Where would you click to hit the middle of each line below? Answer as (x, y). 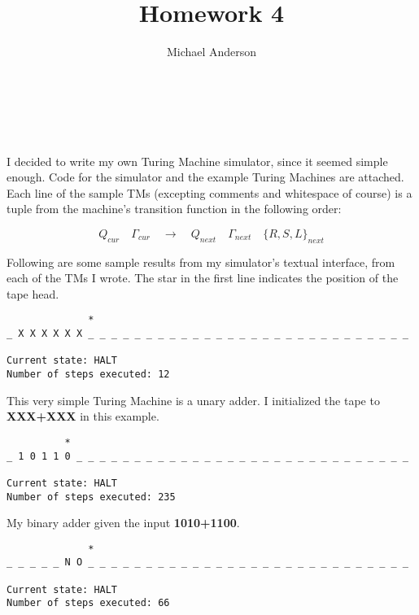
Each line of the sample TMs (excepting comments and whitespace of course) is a (209, 192)
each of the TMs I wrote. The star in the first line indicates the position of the (203, 278)
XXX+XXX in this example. (83, 416)
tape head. (33, 293)
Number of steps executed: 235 (91, 497)
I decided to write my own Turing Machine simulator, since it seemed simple (197, 161)
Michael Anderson (212, 52)
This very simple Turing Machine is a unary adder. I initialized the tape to (193, 400)
